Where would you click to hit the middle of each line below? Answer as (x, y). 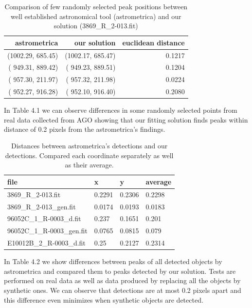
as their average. (89, 165)
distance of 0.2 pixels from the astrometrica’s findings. (85, 129)
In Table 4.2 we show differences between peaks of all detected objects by (113, 261)
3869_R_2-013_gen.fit (42, 206)
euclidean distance (153, 42)
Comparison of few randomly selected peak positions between (96, 6)
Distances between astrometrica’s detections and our (90, 146)
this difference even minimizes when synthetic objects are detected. (104, 299)
